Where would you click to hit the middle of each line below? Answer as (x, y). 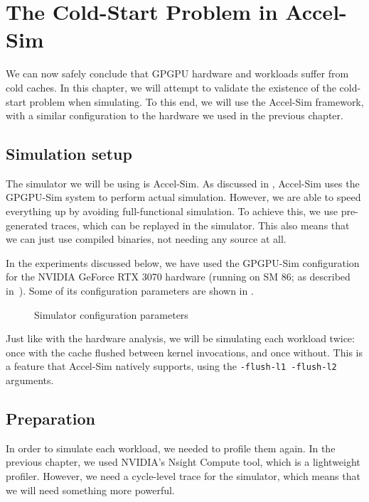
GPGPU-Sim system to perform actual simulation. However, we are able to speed (183, 197)
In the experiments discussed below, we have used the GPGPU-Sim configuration (183, 262)
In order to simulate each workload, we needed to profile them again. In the (171, 448)
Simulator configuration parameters (111, 314)
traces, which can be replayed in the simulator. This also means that (200, 225)
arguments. (30, 380)
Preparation (50, 419)
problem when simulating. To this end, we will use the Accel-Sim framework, (197, 101)
